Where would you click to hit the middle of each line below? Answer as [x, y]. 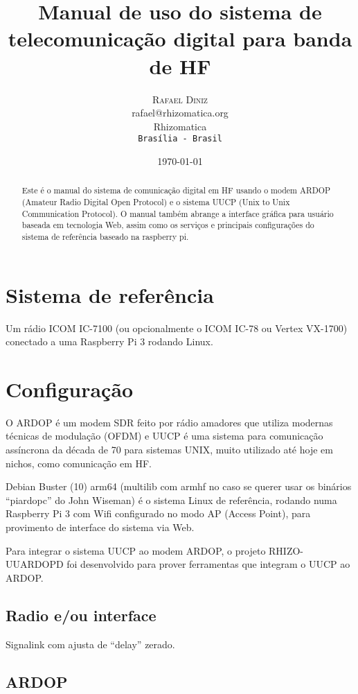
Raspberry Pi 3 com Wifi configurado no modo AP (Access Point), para [158, 513]
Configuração [70, 389]
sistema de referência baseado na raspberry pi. [105, 236]
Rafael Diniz [180, 99]
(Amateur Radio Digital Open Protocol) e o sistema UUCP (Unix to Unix [156, 201]
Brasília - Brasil [180, 139]
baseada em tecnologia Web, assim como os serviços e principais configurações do [168, 225]
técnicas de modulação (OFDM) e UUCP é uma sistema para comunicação [164, 436]
